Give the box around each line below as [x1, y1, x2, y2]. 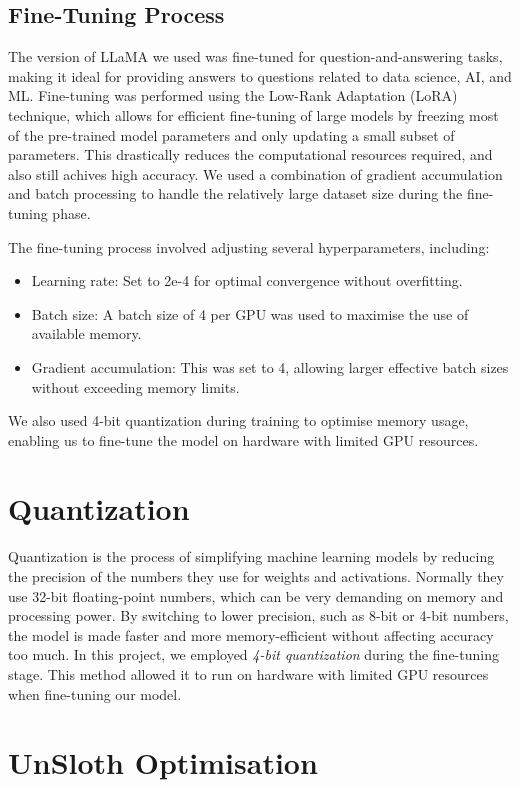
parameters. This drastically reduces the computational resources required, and [8, 144, 493, 165]
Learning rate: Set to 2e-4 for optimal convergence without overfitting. [31, 270, 463, 291]
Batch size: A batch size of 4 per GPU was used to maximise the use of [31, 303, 469, 324]
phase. [52, 202, 91, 223]
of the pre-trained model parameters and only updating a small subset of [8, 124, 455, 145]
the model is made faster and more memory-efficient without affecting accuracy [8, 624, 494, 645]
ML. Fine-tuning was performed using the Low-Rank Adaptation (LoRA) [8, 85, 458, 106]
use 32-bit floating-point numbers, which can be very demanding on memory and [8, 585, 504, 606]
